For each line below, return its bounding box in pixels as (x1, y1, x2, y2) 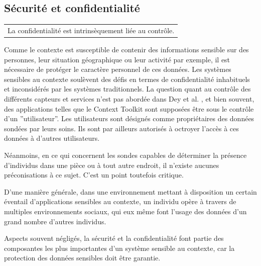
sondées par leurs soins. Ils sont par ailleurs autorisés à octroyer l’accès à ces (4, 123, 239, 133)
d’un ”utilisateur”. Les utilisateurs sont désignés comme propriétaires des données (4, 113, 254, 124)
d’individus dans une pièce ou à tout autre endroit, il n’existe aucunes (4, 159, 219, 170)
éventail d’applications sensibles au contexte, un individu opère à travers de (4, 196, 236, 207)
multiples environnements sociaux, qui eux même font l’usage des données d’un (4, 206, 247, 216)
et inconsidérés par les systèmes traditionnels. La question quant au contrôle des (4, 83, 251, 94)
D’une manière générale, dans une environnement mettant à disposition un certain (4, 186, 257, 197)
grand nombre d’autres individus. (4, 216, 106, 226)
